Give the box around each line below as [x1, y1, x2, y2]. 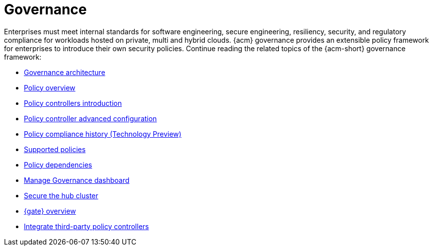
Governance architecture [24, 68, 105, 77]
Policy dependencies [24, 160, 92, 169]
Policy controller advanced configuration [24, 114, 157, 123]
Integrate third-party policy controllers [24, 222, 149, 231]
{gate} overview [24, 206, 76, 215]
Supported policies [24, 145, 86, 154]
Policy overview [24, 83, 76, 92]
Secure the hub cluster [24, 191, 98, 200]
